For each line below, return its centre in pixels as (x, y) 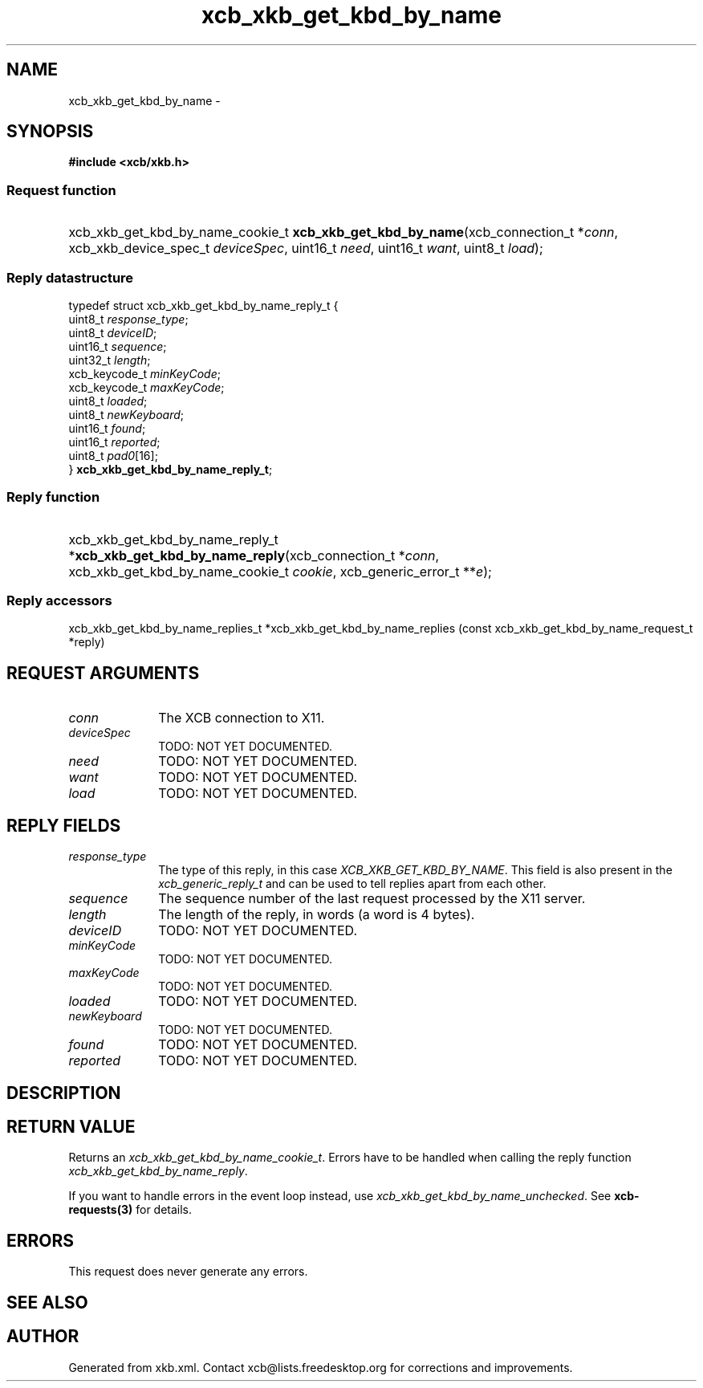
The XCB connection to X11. (242, 718)
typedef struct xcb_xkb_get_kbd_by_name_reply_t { (203, 305)
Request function (61, 190)
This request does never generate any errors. (188, 1272)
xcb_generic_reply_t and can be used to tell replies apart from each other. (352, 884)
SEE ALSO (47, 1302)
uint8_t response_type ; (128, 319)
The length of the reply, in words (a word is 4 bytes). (317, 915)
